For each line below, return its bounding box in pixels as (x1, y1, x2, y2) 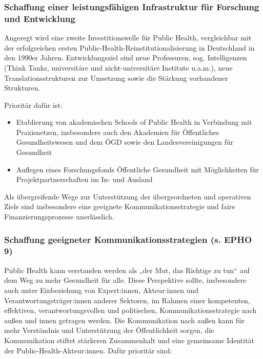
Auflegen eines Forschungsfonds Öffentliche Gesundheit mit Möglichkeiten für (16, 164, 259, 174)
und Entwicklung (4, 12, 75, 25)
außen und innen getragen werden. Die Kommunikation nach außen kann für (4, 315, 245, 325)
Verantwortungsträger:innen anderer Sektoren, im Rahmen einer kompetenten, (4, 295, 250, 305)
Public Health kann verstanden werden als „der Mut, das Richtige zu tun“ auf (4, 264, 250, 275)
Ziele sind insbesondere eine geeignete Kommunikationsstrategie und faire (4, 201, 235, 212)
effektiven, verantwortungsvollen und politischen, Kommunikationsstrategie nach (4, 305, 257, 316)
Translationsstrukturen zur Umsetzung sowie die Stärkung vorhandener (4, 72, 228, 83)
